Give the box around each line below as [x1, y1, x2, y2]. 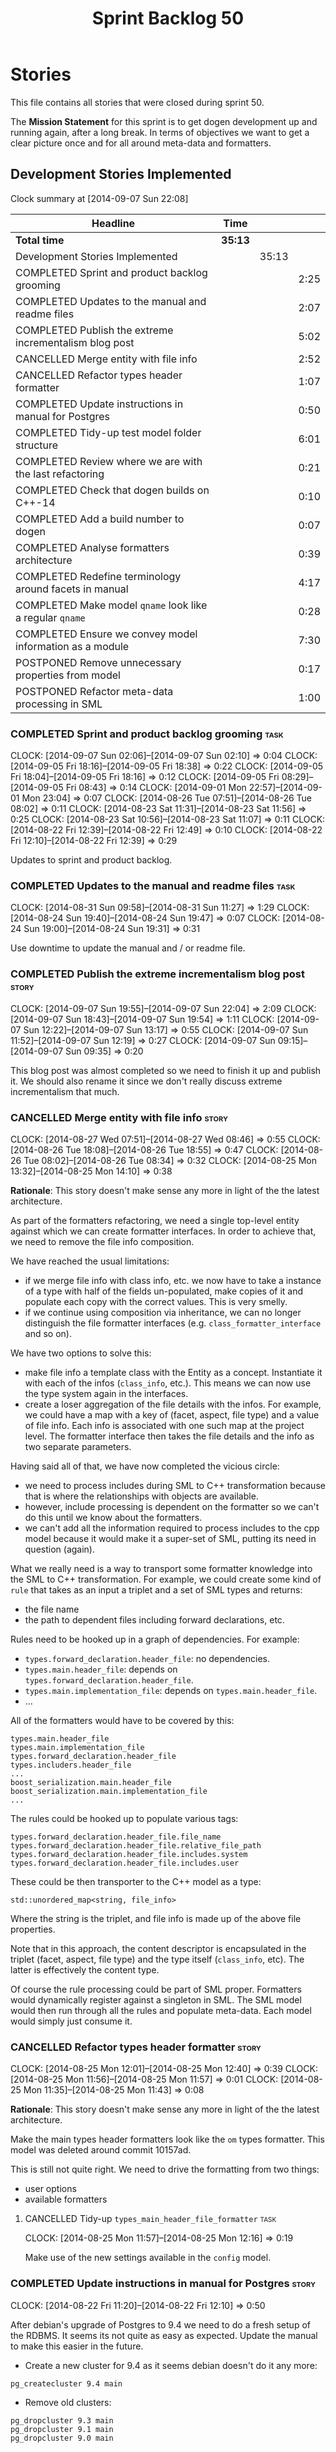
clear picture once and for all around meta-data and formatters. [10, 137, 272, 149]
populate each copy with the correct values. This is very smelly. [24, 1295, 288, 1307]
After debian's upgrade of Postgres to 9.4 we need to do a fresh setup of [10, 2318, 311, 2331]
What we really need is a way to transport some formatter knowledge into [10, 1562, 313, 1574]
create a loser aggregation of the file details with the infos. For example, [24, 1398, 322, 1410]
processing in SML [15, 697, 103, 711]
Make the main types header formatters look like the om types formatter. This [10, 2133, 325, 2146]
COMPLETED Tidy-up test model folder [15, 425, 202, 439]
